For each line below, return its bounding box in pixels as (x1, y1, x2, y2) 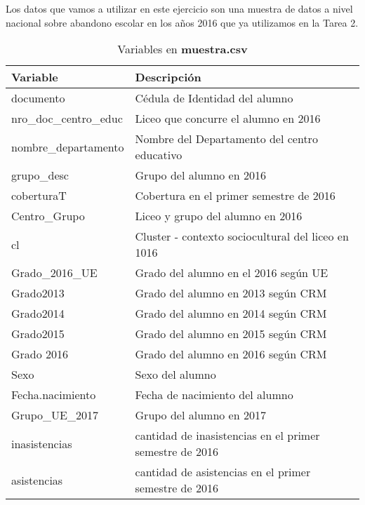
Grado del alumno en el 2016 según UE (135, 264, 328, 281)
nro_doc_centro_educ (11, 110, 123, 127)
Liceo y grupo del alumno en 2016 (135, 208, 303, 224)
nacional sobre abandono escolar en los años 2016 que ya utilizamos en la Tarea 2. (6, 15, 359, 29)
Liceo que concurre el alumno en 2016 (135, 110, 321, 127)
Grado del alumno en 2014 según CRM (135, 305, 327, 322)
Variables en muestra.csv (117, 41, 248, 58)
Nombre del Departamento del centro (135, 130, 318, 147)
